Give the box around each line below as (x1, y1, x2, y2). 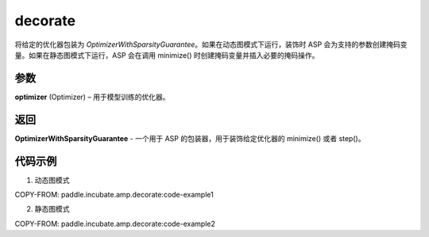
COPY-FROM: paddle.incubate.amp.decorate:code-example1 (14, 190, 214, 200)
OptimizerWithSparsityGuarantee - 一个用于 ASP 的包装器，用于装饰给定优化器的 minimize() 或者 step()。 (14, 133, 365, 143)
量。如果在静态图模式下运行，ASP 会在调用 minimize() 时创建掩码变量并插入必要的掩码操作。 (14, 50, 319, 59)
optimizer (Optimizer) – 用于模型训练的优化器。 (14, 92, 170, 101)
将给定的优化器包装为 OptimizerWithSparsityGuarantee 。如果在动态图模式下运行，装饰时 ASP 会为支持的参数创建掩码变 (14, 40, 408, 49)
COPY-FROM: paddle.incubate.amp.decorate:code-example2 (14, 219, 216, 228)
